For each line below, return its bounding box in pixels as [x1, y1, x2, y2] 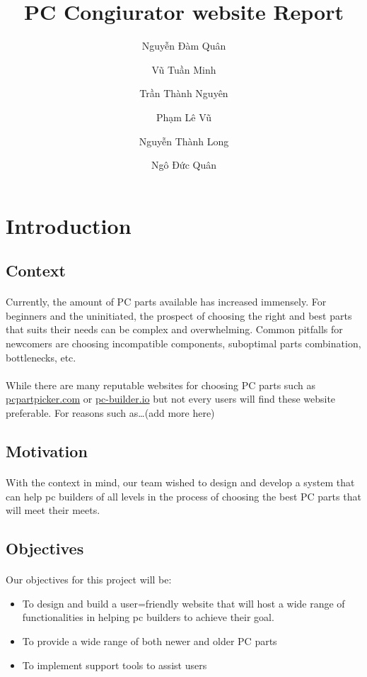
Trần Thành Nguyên [139, 86, 228, 101]
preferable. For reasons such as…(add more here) [6, 405, 215, 420]
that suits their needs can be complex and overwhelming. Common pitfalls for [6, 322, 343, 337]
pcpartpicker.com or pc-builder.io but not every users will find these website [6, 391, 336, 406]
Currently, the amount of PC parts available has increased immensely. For [6, 294, 327, 309]
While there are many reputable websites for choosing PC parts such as [6, 377, 315, 392]
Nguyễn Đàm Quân [141, 38, 226, 53]
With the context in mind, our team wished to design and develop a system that [6, 474, 355, 489]
